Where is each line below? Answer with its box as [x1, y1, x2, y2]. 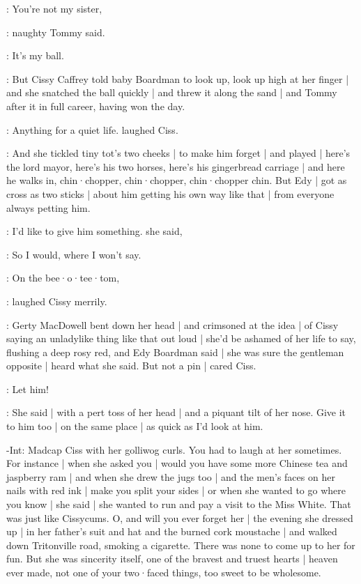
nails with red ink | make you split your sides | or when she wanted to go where [6, 483, 346, 498]
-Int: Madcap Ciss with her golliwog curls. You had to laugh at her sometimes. [6, 442, 342, 456]
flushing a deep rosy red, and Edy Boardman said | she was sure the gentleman [6, 344, 344, 359]
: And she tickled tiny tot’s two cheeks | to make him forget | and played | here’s [6, 146, 351, 160]
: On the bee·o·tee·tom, [6, 270, 120, 285]
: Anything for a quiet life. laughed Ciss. [6, 122, 178, 137]
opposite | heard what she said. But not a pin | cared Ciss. [6, 358, 256, 373]
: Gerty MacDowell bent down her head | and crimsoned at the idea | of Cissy [6, 317, 339, 332]
